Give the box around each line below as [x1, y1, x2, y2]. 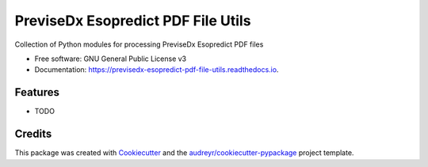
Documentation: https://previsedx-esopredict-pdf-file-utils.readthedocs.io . [34, 65, 279, 74]
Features [14, 85, 59, 99]
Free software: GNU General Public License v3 [34, 54, 187, 63]
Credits [14, 127, 52, 141]
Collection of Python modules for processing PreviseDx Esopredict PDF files [14, 40, 264, 49]
